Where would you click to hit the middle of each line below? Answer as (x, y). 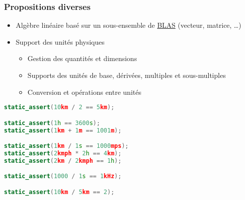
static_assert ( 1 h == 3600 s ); (52, 123)
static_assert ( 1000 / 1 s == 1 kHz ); (63, 176)
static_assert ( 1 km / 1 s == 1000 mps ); (66, 146)
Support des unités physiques (60, 41)
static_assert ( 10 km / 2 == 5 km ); (59, 107)
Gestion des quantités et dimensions (82, 58)
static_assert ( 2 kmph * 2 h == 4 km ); (63, 153)
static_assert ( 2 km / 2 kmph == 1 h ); (63, 161)
